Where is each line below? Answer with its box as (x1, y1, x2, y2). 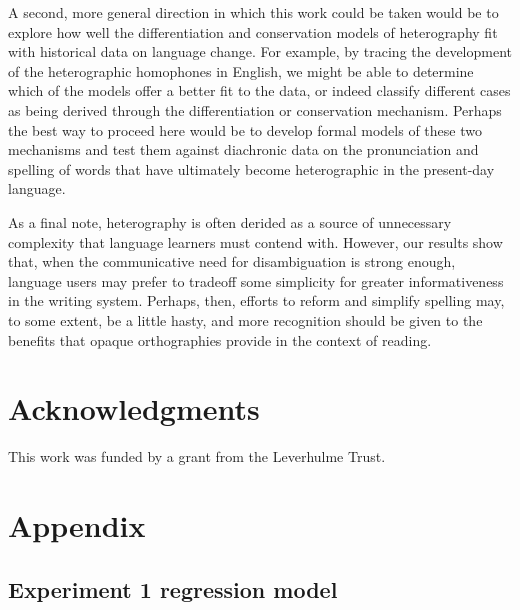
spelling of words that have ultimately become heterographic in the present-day (8, 158, 495, 179)
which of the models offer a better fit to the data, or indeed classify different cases (8, 80, 511, 101)
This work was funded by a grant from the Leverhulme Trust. (8, 446, 386, 467)
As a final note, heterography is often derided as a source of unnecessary (8, 211, 452, 232)
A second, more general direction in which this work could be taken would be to (8, 2, 499, 22)
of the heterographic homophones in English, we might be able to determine (8, 60, 474, 81)
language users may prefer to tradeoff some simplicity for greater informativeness (8, 270, 504, 291)
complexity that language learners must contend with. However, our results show (8, 231, 503, 252)
